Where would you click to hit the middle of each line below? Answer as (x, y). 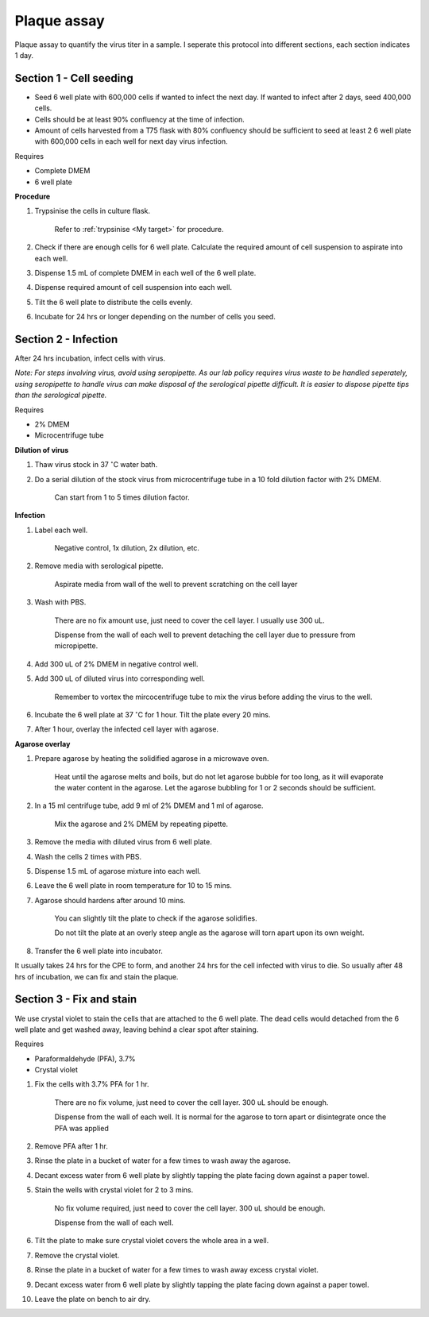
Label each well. (61, 530)
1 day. (24, 55)
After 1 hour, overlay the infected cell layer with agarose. (126, 729)
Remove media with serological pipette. (99, 566)
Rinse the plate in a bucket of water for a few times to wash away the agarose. (163, 1161)
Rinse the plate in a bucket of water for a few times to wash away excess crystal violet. (177, 1270)
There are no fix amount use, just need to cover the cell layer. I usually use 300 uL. (189, 620)
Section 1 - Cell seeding (74, 78)
